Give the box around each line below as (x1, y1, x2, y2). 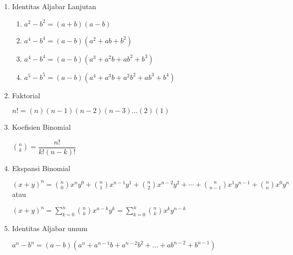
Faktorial (12, 90, 40, 100)
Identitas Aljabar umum (12, 222, 88, 233)
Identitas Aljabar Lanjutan (12, 1, 96, 11)
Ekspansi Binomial (12, 162, 70, 173)
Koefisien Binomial (12, 122, 71, 132)
